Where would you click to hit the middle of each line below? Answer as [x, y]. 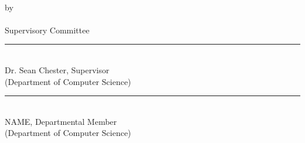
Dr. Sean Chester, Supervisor [57, 69]
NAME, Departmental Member [61, 121]
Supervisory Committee [47, 30]
